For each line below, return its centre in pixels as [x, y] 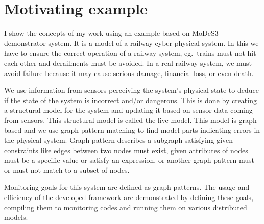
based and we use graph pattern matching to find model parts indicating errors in [132, 130]
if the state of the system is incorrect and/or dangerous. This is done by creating [130, 100]
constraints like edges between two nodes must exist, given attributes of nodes [126, 150]
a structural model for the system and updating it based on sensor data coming [128, 110]
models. [16, 217]
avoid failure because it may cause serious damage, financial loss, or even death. [129, 73]
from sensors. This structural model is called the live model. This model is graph [130, 120]
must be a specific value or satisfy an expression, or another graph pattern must [129, 160]
